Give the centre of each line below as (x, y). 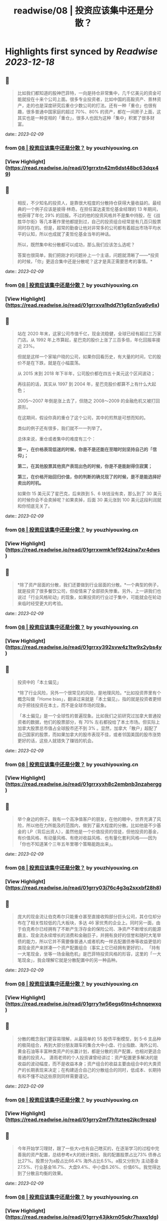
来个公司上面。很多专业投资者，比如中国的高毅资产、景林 (98, 99)
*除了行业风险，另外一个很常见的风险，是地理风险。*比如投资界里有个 (89, 693)
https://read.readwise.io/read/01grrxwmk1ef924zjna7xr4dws (83, 550)
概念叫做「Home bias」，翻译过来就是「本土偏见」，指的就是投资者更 (87, 699)
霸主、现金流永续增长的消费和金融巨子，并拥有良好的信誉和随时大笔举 (89, 935)
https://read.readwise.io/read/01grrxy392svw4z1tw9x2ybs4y (84, 647)
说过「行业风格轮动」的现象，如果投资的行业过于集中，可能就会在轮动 (89, 597)
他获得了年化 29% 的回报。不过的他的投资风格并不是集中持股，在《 (86, 215)
